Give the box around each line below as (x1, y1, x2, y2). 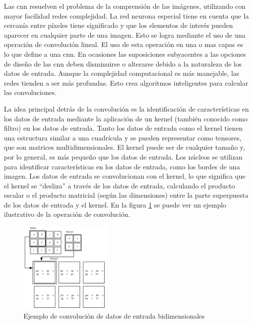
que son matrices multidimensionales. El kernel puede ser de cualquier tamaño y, (4, 142, 245, 152)
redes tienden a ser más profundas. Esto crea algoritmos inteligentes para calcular (4, 77, 248, 88)
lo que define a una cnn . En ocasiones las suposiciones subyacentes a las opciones (4, 48, 246, 59)
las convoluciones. (4, 87, 57, 97)
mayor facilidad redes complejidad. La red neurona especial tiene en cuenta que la (4, 10, 249, 21)
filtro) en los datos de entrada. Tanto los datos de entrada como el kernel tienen (4, 123, 243, 133)
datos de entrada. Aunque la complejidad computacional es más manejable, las (4, 68, 239, 78)
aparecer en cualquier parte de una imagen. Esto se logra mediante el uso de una (4, 29, 246, 40)
